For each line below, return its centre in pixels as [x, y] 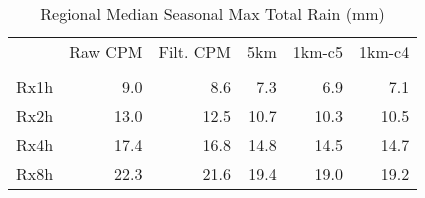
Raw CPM [106, 51]
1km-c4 [384, 51]
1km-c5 [317, 51]
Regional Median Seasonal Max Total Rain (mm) [212, 13]
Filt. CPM [194, 51]
